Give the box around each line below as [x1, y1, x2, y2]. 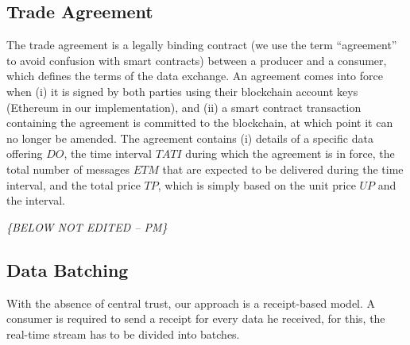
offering [6, 145, 43, 162]
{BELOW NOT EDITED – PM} [6, 218, 168, 235]
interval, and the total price [6, 176, 141, 193]
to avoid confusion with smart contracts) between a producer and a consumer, [6, 52, 387, 68]
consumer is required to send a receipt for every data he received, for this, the [6, 310, 385, 327]
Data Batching [6, 257, 129, 282]
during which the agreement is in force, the [185, 145, 395, 162]
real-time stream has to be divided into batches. [6, 325, 240, 342]
